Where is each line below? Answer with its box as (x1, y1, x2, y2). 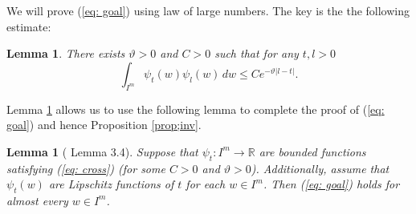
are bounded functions (259, 143, 366, 159)
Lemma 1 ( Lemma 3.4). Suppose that (6, 143, 198, 159)
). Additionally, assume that (251, 159, 389, 176)
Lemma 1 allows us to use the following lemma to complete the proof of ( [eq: (6, 100, 385, 117)
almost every (6, 192, 68, 208)
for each (186, 176, 226, 192)
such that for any (214, 45, 299, 62)
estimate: (6, 18, 51, 34)
